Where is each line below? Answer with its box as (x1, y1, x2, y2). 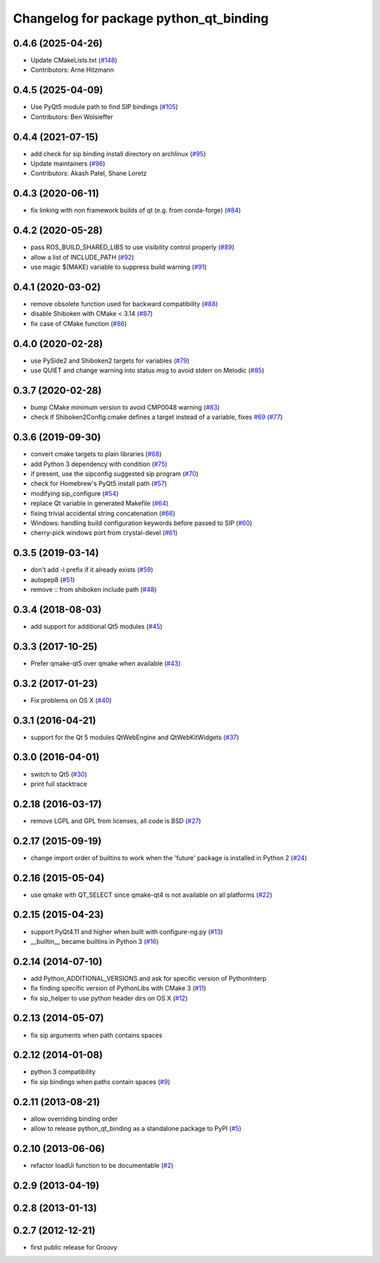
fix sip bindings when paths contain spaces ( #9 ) (30, 1077, 170, 1086)
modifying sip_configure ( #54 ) (30, 489, 119, 498)
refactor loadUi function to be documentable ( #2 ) (30, 1162, 174, 1170)
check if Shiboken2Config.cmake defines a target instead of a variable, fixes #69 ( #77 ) (30, 413, 283, 422)
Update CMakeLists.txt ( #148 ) (30, 56, 118, 65)
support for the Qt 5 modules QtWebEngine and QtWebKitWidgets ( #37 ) (30, 733, 239, 741)
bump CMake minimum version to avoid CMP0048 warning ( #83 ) (30, 403, 220, 411)
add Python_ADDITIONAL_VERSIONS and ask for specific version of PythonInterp (30, 974, 267, 982)
